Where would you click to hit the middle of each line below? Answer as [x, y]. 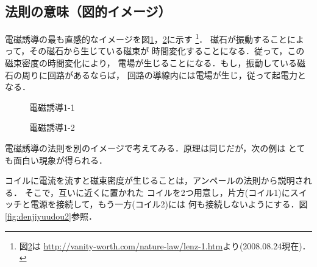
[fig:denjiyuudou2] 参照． [51, 216]
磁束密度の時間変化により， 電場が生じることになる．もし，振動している [151, 63]
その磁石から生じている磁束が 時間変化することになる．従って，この [167, 51]
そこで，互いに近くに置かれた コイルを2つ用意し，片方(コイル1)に [157, 192]
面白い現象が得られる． [60, 160]
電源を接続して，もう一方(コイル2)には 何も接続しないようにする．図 [169, 204]
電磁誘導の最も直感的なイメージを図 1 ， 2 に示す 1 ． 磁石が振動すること [146, 38]
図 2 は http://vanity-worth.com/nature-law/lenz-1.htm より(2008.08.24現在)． [165, 245]
